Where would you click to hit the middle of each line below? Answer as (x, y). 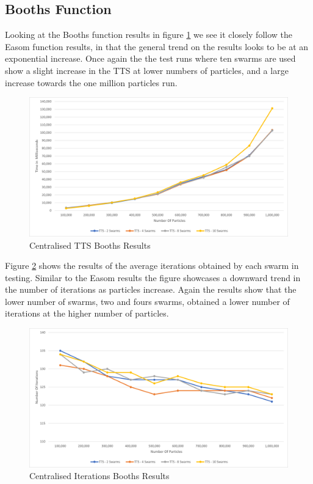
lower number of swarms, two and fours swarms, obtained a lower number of (147, 301)
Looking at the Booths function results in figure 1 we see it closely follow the (149, 35)
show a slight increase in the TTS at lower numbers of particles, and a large (147, 70)
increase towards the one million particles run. (91, 82)
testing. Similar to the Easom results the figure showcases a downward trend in (153, 277)
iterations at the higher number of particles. (87, 313)
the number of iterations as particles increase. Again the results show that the (151, 289)
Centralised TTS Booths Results (90, 245)
